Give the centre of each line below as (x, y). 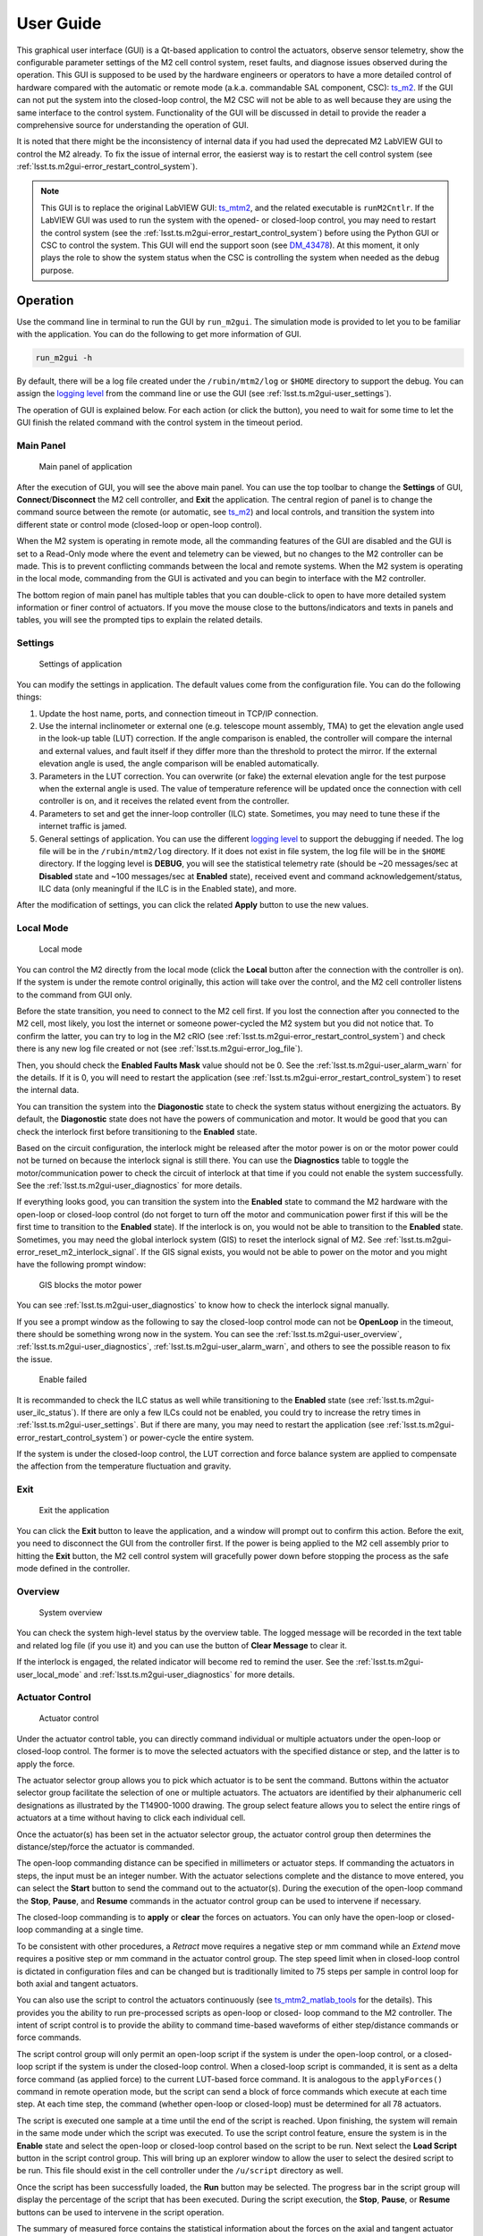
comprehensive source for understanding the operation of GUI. (133, 124)
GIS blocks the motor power (90, 1284)
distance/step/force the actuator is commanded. (106, 1846)
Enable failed (63, 1380)
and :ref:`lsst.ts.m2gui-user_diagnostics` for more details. (189, 1674)
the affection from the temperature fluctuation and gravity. (124, 1466)
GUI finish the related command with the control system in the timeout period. (160, 423)
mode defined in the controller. (73, 1568)
